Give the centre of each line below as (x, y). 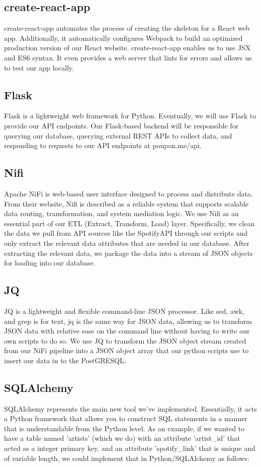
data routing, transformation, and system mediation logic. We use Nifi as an (121, 213)
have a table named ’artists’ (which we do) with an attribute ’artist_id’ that (122, 438)
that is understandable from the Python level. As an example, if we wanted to (124, 428)
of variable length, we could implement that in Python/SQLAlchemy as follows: (127, 458)
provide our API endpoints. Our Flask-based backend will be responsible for (121, 125)
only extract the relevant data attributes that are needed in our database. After (127, 243)
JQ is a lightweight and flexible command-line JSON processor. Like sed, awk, (124, 311)
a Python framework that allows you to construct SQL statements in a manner (126, 418)
